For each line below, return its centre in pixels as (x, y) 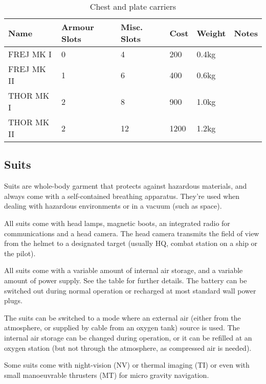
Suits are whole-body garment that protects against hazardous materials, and (126, 186)
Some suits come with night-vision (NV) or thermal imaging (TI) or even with (127, 365)
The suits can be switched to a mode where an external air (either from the (123, 317)
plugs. (13, 300)
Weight (211, 33)
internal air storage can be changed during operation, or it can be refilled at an (128, 337)
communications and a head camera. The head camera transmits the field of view (132, 233)
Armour (77, 27)
